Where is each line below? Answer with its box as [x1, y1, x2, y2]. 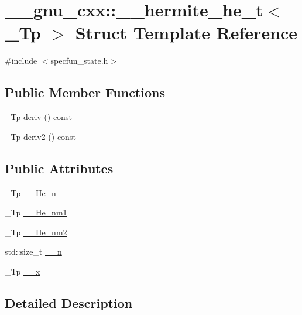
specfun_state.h [50, 54, 108, 67]
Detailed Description [5, 293, 133, 311]
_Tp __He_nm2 [5, 225, 67, 238]
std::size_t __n [5, 245, 62, 258]
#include [5, 54, 37, 67]
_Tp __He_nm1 [5, 206, 67, 218]
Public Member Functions [5, 83, 165, 101]
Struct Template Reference [75, 20, 298, 44]
